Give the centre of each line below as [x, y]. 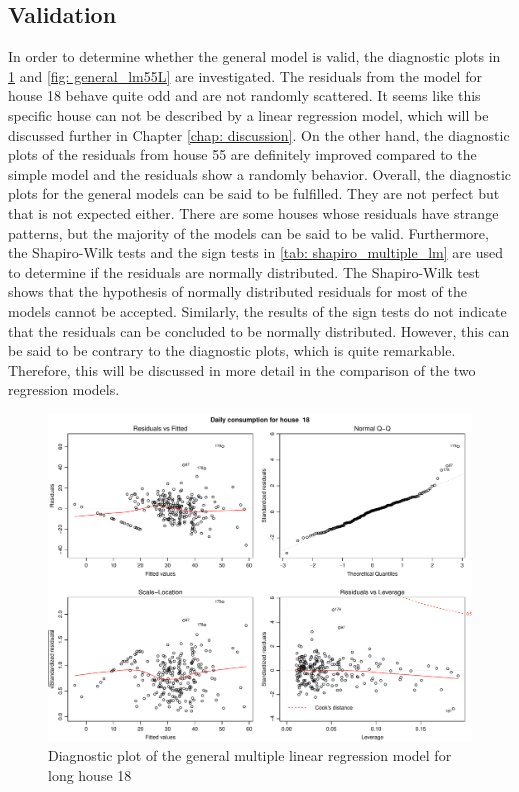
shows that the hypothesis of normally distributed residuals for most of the [237, 291]
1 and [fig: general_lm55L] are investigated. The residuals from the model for [245, 75]
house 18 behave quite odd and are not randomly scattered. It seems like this [244, 95]
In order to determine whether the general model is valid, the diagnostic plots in [254, 56]
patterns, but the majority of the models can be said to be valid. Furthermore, [248, 232]
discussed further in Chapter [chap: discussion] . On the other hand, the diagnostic [259, 134]
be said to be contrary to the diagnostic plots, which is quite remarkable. [232, 350]
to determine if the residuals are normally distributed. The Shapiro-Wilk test [244, 271]
